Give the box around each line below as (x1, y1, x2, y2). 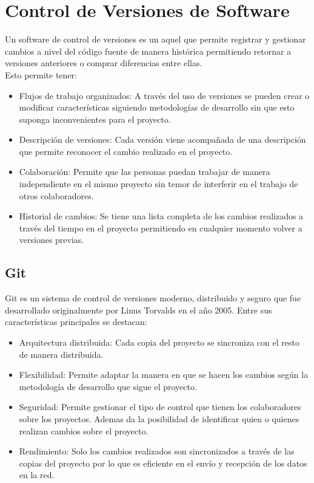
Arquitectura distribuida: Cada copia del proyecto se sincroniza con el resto (19, 336, 299, 349)
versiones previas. (19, 233, 84, 246)
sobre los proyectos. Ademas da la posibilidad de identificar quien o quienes (19, 412, 299, 425)
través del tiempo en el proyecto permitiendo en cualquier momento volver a (19, 221, 302, 234)
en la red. (19, 468, 55, 481)
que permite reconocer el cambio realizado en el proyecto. (19, 145, 233, 157)
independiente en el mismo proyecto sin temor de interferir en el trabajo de (19, 177, 298, 190)
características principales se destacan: (5, 315, 147, 328)
